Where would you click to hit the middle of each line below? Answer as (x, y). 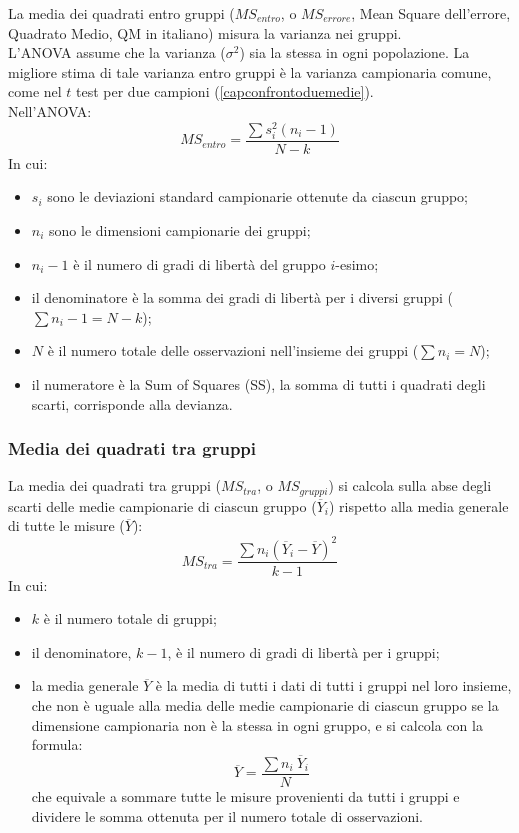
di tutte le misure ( (66, 525)
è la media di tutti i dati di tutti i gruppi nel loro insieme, (333, 685)
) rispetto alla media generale (418, 505)
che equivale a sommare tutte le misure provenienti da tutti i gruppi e (245, 796)
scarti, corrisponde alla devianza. (132, 403)
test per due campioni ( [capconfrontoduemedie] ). (225, 91)
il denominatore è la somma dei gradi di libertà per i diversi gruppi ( (242, 297)
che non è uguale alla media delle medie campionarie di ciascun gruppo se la (265, 704)
